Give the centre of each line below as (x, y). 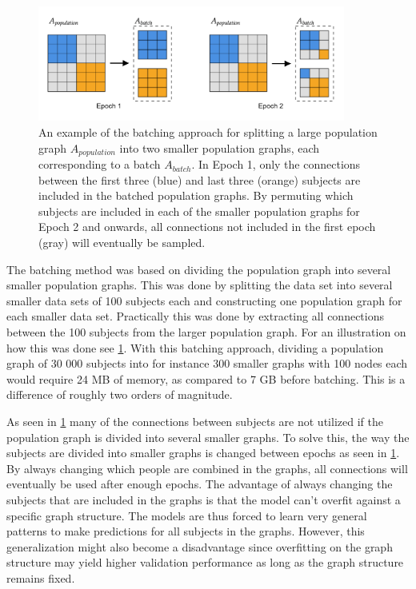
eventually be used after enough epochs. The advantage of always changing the (200, 484)
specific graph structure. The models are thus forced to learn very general (187, 515)
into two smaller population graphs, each (220, 147)
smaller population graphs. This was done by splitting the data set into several (200, 285)
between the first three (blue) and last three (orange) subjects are (200, 179)
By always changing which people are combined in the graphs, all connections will (207, 468)
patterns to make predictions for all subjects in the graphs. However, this (186, 531)
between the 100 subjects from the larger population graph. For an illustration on (206, 332)
